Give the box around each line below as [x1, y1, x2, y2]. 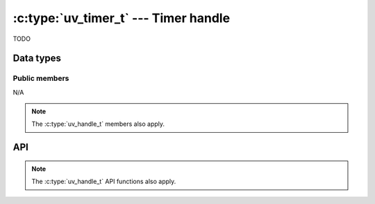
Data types [12, 53, 62, 64]
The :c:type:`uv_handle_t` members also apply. [31, 120, 165, 128]
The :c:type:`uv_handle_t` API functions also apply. [31, 177, 176, 186]
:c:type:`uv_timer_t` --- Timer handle [12, 10, 231, 26]
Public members [12, 73, 69, 83]
